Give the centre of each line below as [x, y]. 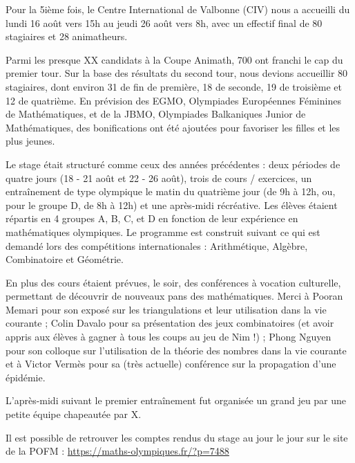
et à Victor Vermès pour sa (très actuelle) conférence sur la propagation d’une [171, 364]
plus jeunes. [30, 141]
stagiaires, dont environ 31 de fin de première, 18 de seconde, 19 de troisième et [174, 86]
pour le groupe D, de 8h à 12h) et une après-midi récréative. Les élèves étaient [172, 205]
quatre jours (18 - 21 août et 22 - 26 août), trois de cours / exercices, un [159, 178]
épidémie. [26, 377]
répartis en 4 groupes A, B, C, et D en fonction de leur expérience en [152, 218]
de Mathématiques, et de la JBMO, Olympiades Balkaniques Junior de [156, 114]
